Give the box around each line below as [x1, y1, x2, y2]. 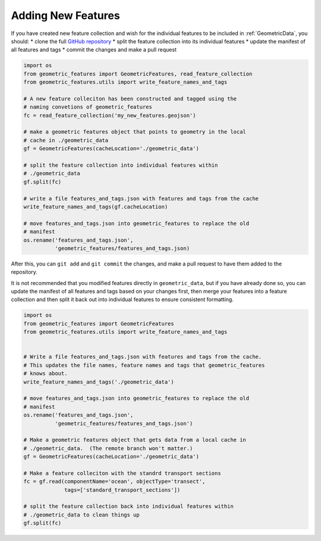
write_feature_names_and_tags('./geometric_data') [23, 378, 175, 385]
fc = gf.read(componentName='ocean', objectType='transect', [23, 478, 206, 485]
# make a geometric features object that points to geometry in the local [23, 128, 247, 135]
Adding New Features [11, 9, 120, 22]
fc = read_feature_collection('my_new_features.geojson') [23, 112, 196, 119]
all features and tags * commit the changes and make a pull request [11, 46, 177, 53]
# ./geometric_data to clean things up [23, 511, 140, 518]
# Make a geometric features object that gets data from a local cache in [23, 436, 247, 444]
